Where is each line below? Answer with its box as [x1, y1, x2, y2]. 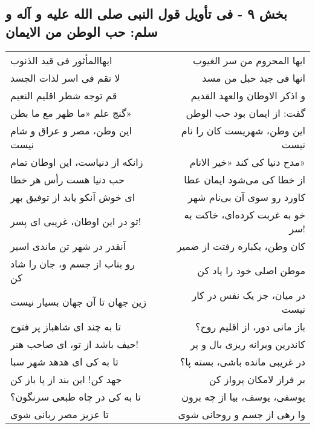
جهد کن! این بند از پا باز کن [10, 372, 122, 386]
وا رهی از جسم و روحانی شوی [178, 407, 305, 421]
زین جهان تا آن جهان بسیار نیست [10, 295, 147, 309]
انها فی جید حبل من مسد [202, 70, 305, 85]
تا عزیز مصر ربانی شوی [10, 407, 109, 421]
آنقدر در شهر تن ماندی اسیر [10, 238, 126, 253]
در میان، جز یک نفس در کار [192, 287, 305, 302]
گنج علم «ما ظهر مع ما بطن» [10, 105, 132, 120]
